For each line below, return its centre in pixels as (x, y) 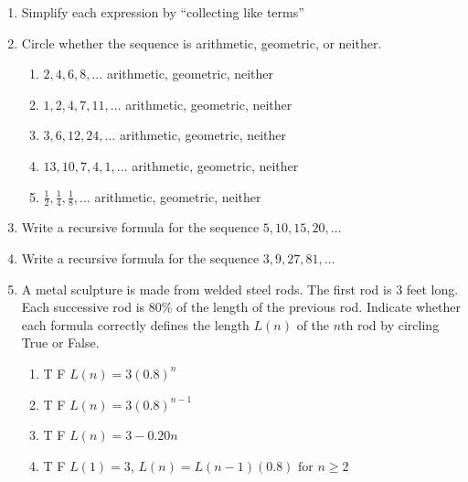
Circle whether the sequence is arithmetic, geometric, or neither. (202, 43)
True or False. (60, 343)
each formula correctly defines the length (135, 324)
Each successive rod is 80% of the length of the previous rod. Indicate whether (241, 307)
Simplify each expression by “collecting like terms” (163, 12)
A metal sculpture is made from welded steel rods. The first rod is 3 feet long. (240, 289)
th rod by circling (390, 324)
